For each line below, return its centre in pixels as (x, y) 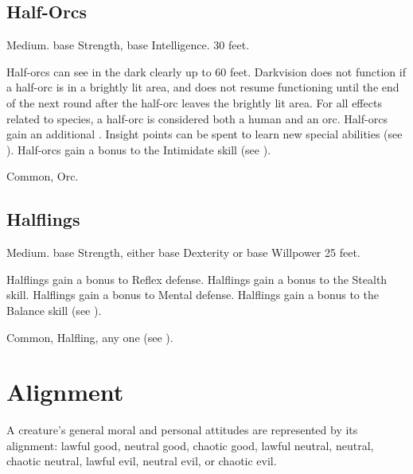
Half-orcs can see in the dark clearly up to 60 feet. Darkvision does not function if (206, 71)
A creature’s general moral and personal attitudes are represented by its (182, 430)
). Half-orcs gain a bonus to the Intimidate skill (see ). (139, 149)
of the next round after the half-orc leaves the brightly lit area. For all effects (194, 102)
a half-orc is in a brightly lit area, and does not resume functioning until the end (203, 87)
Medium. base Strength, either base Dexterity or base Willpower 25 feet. (183, 253)
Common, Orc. (43, 176)
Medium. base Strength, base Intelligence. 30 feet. (128, 45)
